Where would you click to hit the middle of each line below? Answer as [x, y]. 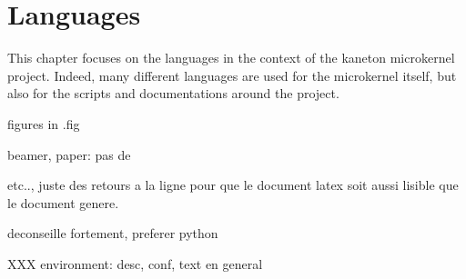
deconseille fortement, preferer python [113, 233]
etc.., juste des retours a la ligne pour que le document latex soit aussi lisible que [233, 185]
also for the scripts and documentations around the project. [173, 93]
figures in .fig [44, 123]
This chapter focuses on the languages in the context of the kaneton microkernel [231, 58]
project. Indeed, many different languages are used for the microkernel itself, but [232, 75]
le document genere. [63, 202]
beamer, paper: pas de [69, 154]
